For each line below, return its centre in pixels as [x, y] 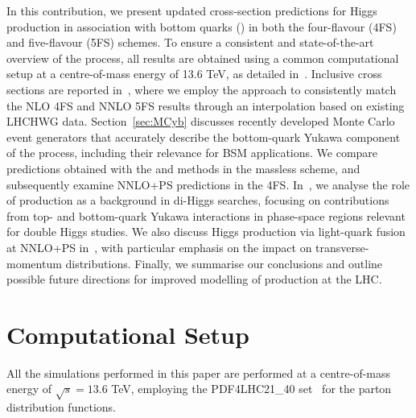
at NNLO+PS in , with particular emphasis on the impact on [159, 247]
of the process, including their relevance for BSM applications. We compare [192, 153]
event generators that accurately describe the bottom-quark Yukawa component [204, 137]
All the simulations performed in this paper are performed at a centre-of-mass [199, 372]
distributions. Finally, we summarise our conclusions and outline [224, 263]
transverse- [342, 247]
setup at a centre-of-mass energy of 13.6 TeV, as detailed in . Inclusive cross [194, 74]
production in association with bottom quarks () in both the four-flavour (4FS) [202, 26]
